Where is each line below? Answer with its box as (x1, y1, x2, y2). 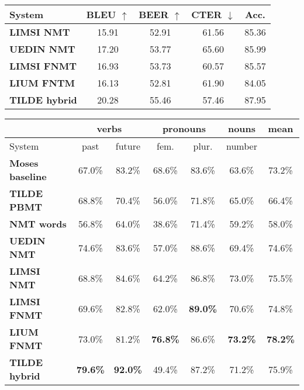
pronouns (162, 122, 206, 135)
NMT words (9, 217, 67, 230)
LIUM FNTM (9, 76, 75, 89)
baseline (9, 170, 47, 183)
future (115, 139, 141, 153)
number (226, 139, 257, 153)
